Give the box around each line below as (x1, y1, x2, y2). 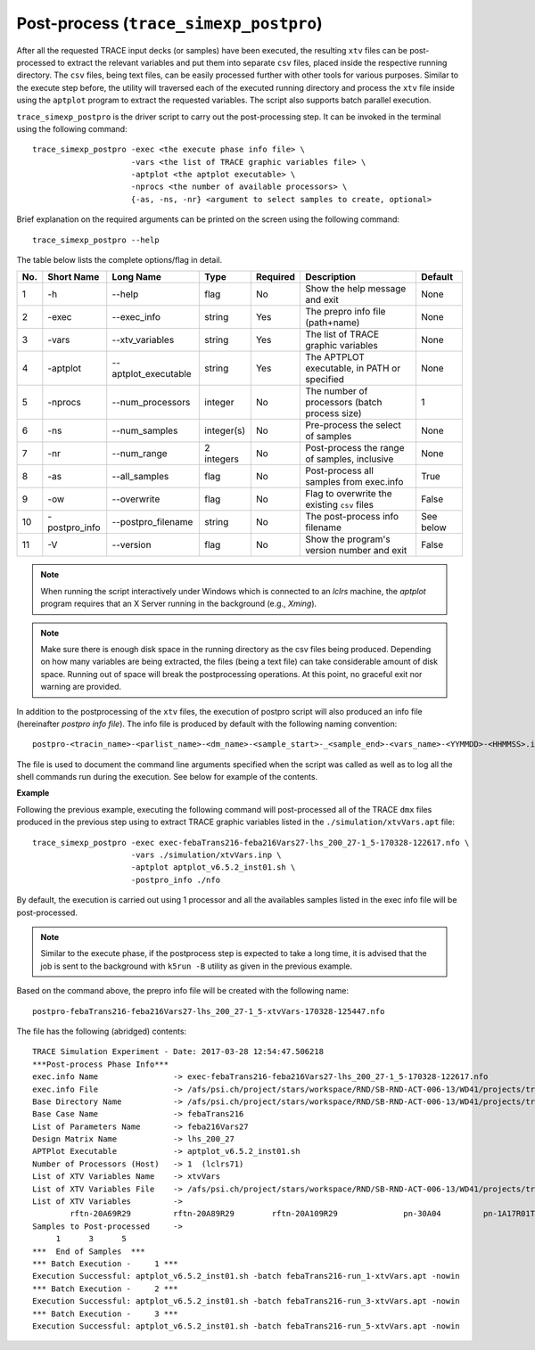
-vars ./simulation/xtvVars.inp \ (130, 850, 282, 860)
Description (304, 271, 357, 283)
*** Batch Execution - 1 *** (32, 1258, 178, 1269)
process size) (304, 407, 362, 420)
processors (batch (304, 397, 383, 409)
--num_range (111, 447, 169, 460)
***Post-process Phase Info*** (32, 1059, 169, 1069)
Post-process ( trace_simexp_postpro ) (16, 13, 323, 33)
